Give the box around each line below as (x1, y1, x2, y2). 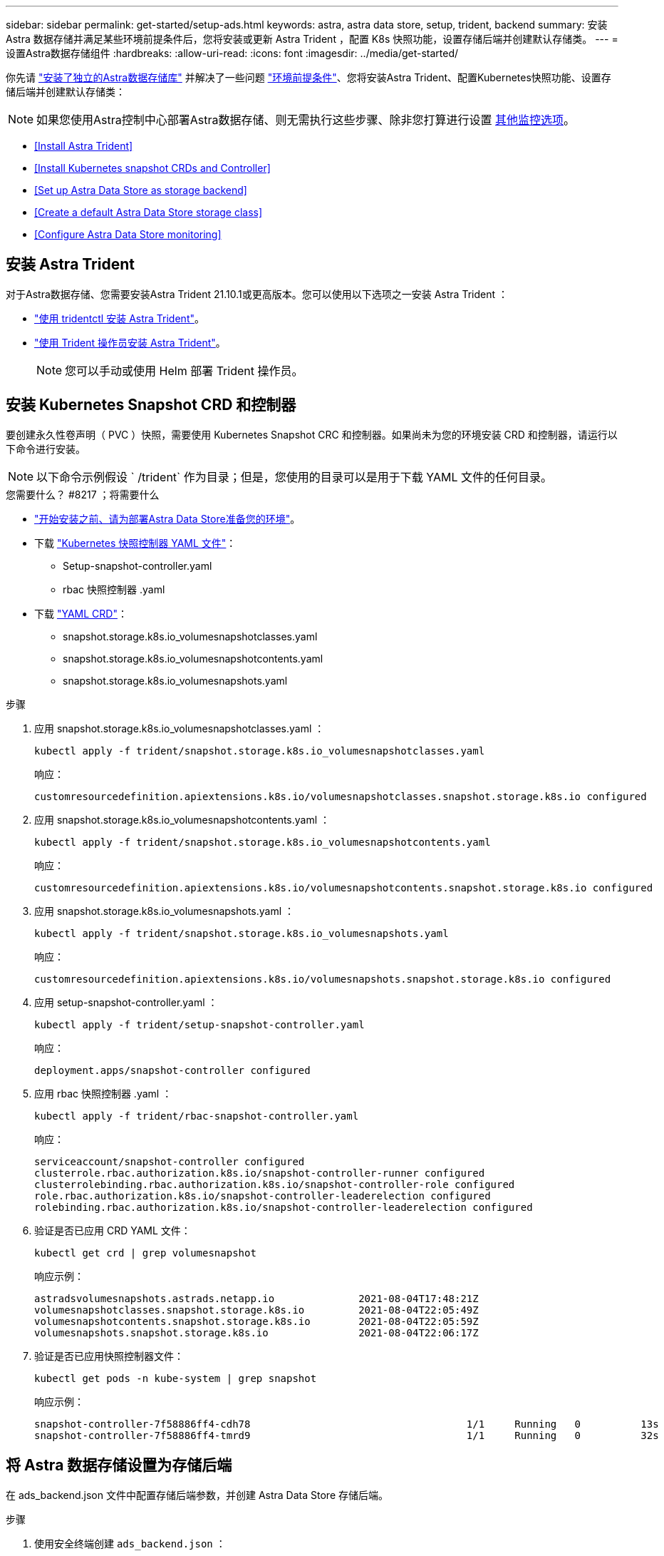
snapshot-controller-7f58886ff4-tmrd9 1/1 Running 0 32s (34, 1429, 659, 1441)
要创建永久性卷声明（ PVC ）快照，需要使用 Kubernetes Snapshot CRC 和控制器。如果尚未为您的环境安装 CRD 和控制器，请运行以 (6, 428, 618, 441)
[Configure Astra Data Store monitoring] (34, 228, 222, 240)
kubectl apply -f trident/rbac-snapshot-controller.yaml (34, 1110, 359, 1122)
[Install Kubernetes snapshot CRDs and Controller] (34, 162, 271, 174)
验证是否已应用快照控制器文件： (34, 1349, 184, 1362)
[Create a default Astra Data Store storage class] (34, 206, 263, 218)
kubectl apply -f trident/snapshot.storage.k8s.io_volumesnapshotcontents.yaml (34, 836, 491, 848)
